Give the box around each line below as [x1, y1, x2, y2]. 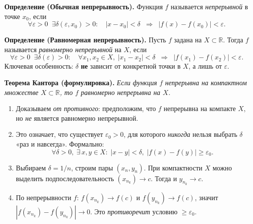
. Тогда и [151, 173, 177, 183]
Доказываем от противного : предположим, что [16, 103, 156, 113]
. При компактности [144, 162, 202, 172]
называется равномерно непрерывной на [4, 44, 121, 54]
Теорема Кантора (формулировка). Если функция [4, 77, 157, 87]
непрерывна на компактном [165, 77, 247, 87]
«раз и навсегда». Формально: [16, 138, 104, 149]
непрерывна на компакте [164, 103, 236, 113]
